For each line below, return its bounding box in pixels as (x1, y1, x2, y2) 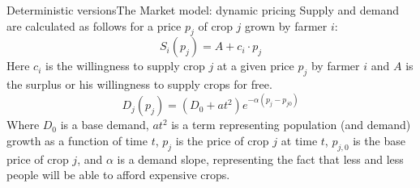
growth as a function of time (6, 132, 148, 148)
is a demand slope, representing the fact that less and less (117, 150, 404, 167)
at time (281, 132, 318, 148)
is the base (353, 132, 405, 148)
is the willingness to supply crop (45, 57, 205, 74)
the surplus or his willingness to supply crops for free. (6, 76, 272, 93)
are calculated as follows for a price (6, 17, 182, 34)
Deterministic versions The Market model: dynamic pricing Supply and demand (6, 2, 400, 18)
